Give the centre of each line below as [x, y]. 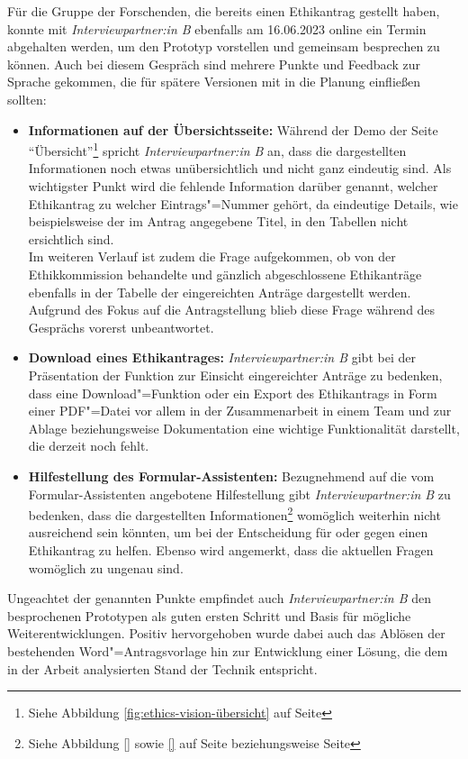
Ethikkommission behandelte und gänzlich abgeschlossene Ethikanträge [225, 274]
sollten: [27, 99]
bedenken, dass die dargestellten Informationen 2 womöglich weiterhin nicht [234, 513]
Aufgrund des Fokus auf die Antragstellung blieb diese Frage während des [232, 310]
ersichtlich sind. [71, 238]
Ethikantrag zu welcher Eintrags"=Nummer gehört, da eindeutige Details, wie [243, 203]
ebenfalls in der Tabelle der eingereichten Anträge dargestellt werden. [220, 292]
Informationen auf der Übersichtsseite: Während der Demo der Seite [233, 129]
